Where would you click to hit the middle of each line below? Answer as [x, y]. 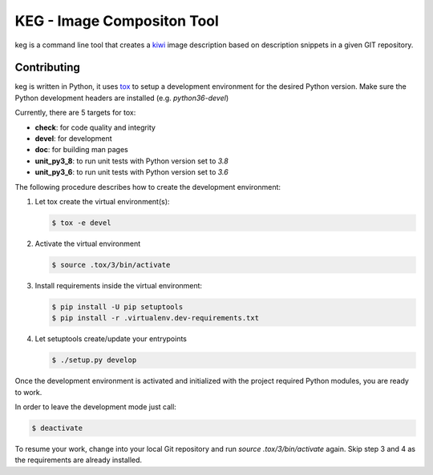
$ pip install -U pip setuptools [117, 307]
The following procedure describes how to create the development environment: [148, 187]
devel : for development [73, 139]
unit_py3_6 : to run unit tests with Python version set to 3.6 [132, 172]
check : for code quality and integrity [95, 127]
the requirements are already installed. [79, 460]
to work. [28, 392]
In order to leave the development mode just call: [95, 407]
